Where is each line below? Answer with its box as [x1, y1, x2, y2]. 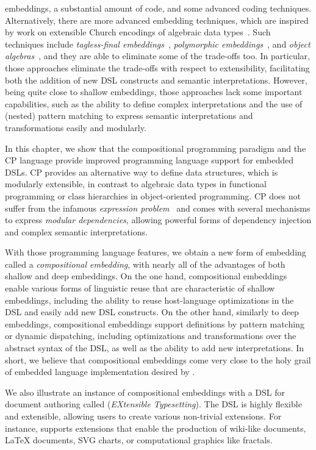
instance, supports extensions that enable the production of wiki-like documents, [5, 421, 306, 434]
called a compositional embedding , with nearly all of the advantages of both [5, 257, 285, 270]
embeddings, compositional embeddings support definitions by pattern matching [5, 317, 304, 330]
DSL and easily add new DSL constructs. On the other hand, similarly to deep [5, 305, 299, 318]
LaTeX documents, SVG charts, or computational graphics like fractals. [5, 434, 273, 446]
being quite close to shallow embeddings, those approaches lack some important [5, 85, 303, 98]
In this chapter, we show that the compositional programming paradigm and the [5, 141, 306, 154]
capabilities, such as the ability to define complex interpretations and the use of [5, 97, 303, 110]
